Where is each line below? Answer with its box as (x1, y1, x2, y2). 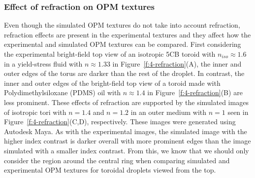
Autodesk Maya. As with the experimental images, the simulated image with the (4, 126, 247, 136)
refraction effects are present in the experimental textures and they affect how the (4, 29, 251, 39)
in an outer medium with (130, 107, 207, 117)
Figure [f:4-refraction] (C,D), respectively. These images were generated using (4, 116, 236, 127)
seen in (227, 107, 249, 117)
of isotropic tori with (4, 107, 66, 117)
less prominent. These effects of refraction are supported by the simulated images (4, 97, 249, 107)
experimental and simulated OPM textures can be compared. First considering (4, 39, 241, 49)
